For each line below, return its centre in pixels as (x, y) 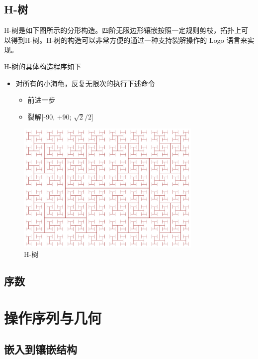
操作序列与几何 (53, 317)
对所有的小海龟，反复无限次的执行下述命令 (85, 83)
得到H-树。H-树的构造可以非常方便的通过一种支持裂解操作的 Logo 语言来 (129, 40)
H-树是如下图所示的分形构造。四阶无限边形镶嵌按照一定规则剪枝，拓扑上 (123, 30)
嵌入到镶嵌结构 (41, 349)
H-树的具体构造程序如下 (43, 66)
